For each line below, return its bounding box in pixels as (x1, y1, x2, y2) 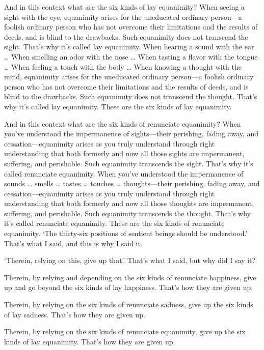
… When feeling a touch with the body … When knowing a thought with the (4, 61, 242, 72)
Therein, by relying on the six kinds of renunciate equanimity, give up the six (4, 326, 246, 337)
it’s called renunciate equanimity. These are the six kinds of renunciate (4, 218, 225, 228)
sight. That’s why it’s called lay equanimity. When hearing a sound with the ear (4, 41, 254, 52)
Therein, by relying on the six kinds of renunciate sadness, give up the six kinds (4, 299, 253, 310)
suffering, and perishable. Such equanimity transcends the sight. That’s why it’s (4, 158, 253, 168)
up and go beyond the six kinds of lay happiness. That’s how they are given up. (4, 282, 253, 293)
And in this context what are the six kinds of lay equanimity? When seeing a (4, 2, 245, 12)
